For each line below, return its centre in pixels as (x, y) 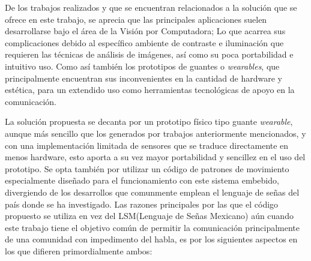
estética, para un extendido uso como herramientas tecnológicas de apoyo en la (150, 90)
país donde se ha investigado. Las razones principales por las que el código (142, 204)
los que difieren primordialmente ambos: (79, 250)
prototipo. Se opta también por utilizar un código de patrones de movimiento (147, 168)
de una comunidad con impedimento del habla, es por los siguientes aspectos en (151, 239)
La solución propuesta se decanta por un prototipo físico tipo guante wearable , (149, 121)
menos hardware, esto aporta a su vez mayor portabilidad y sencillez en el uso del (155, 157)
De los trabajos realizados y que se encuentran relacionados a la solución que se (151, 7)
